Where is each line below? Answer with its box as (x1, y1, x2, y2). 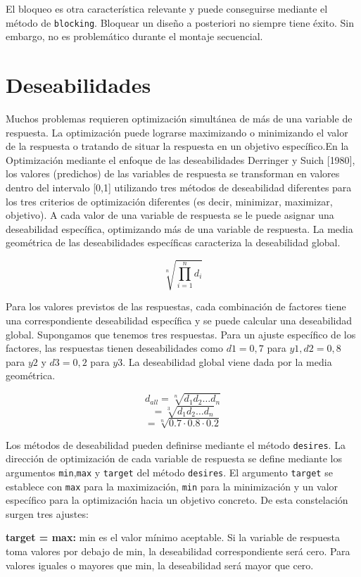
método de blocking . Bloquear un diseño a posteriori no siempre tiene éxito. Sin (6, 15, 354, 30)
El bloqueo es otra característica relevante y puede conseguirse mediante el (6, 1, 328, 15)
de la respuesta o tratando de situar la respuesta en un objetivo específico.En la (6, 139, 349, 153)
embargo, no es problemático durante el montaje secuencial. (6, 29, 263, 44)
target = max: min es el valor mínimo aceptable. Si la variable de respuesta (6, 530, 341, 545)
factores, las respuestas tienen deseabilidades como (6, 341, 223, 355)
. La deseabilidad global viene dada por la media (122, 354, 332, 369)
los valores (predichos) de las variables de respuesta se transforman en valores (6, 166, 340, 181)
